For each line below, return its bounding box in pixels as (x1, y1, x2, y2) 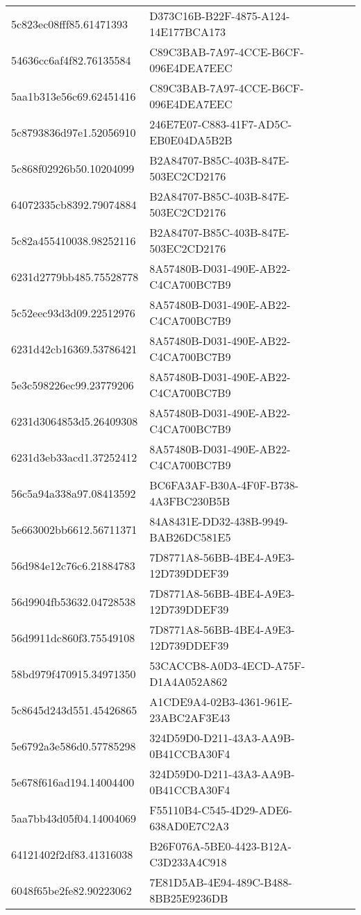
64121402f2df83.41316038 (11, 846, 133, 862)
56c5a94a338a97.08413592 (11, 485, 136, 501)
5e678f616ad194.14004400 (11, 773, 135, 790)
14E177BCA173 (149, 24, 226, 40)
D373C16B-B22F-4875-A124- (149, 8, 290, 24)
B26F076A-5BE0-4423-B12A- (149, 838, 292, 854)
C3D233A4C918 (149, 854, 227, 870)
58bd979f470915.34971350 (11, 665, 136, 682)
